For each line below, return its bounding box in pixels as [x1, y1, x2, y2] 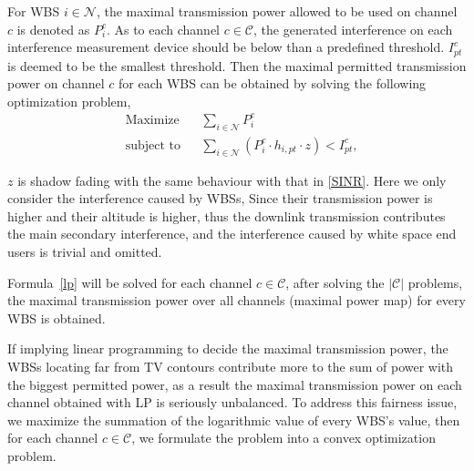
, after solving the [285, 272, 385, 292]
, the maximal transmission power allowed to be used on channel [96, 2, 458, 20]
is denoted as [16, 19, 90, 38]
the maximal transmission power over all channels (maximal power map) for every [7, 291, 466, 310]
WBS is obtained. [7, 308, 106, 327]
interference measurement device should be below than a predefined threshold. [7, 37, 445, 56]
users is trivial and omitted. [7, 241, 162, 261]
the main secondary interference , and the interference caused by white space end [7, 224, 457, 243]
